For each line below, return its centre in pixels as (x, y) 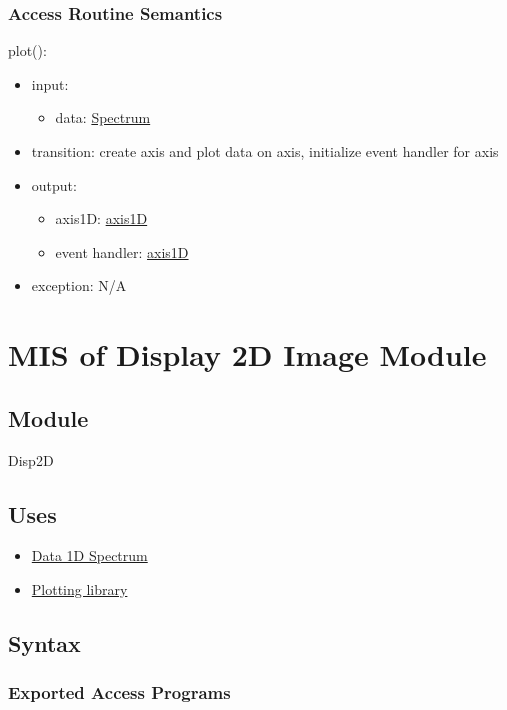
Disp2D (31, 459)
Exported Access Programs (119, 692)
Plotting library (79, 588)
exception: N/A (79, 285)
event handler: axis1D (122, 251)
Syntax (44, 642)
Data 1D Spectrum (89, 555)
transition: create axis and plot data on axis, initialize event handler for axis (265, 151)
